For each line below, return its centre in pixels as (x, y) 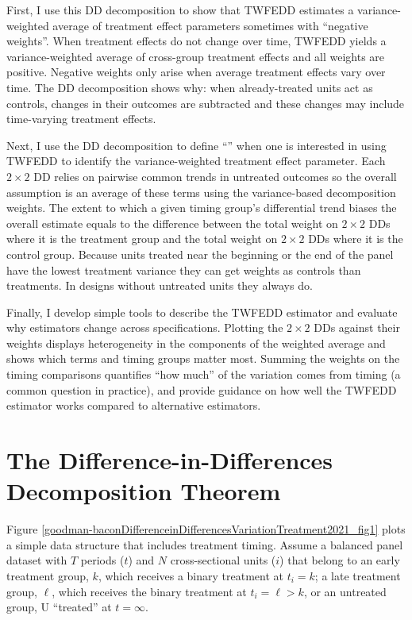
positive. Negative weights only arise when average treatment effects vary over (196, 72)
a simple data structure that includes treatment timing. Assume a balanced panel (205, 544)
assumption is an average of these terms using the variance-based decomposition (201, 192)
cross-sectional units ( (223, 560)
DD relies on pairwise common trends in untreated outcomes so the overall (215, 176)
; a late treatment (358, 575)
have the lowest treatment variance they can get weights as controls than (184, 270)
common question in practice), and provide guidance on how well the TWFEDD (202, 389)
